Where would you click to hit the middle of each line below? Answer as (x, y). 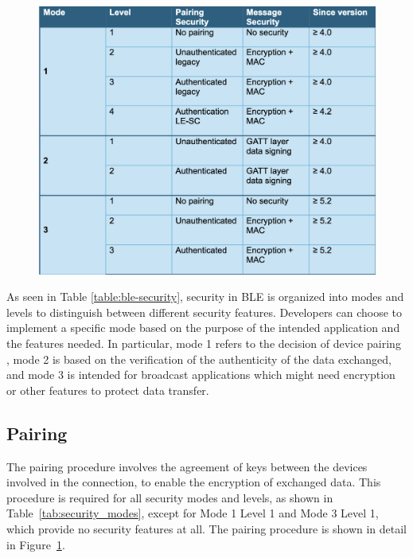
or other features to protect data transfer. (108, 390)
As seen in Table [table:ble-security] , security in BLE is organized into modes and (205, 297)
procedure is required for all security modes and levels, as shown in (170, 497)
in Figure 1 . (36, 544)
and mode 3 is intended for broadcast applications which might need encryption (201, 375)
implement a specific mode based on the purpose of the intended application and (203, 328)
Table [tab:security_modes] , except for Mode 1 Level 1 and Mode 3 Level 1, (193, 513)
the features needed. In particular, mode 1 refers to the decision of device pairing (204, 343)
